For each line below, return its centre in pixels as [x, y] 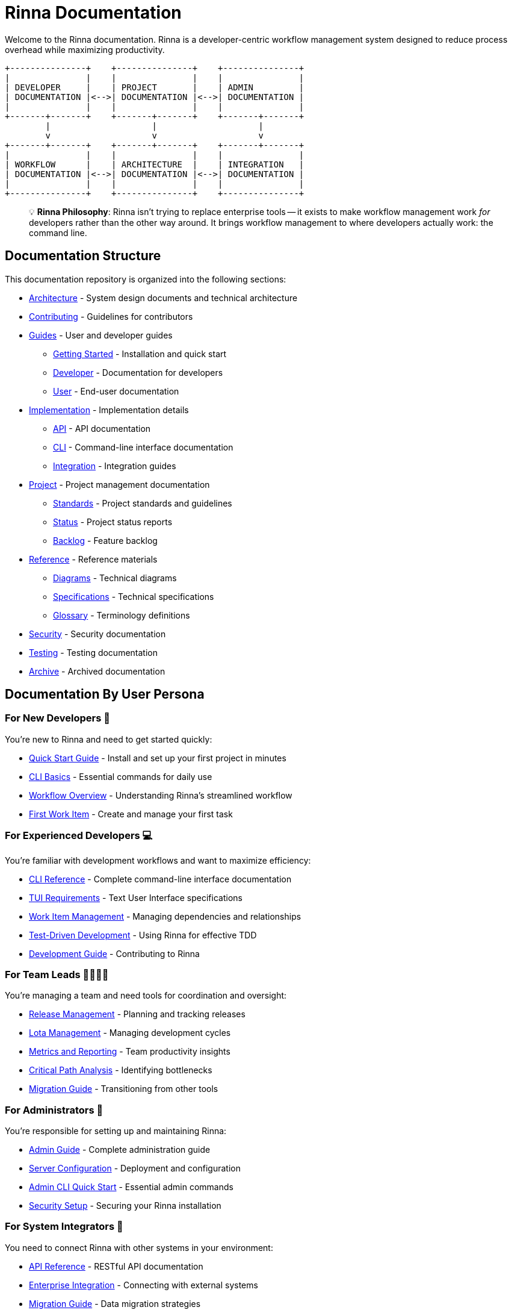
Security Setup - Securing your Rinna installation [125, 1206]
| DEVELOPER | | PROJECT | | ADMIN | [155, 87]
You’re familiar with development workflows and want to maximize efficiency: [158, 860]
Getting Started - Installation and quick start [140, 354]
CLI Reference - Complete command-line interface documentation [160, 879]
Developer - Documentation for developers [138, 372]
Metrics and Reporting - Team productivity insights [130, 1052]
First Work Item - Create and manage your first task [131, 814]
